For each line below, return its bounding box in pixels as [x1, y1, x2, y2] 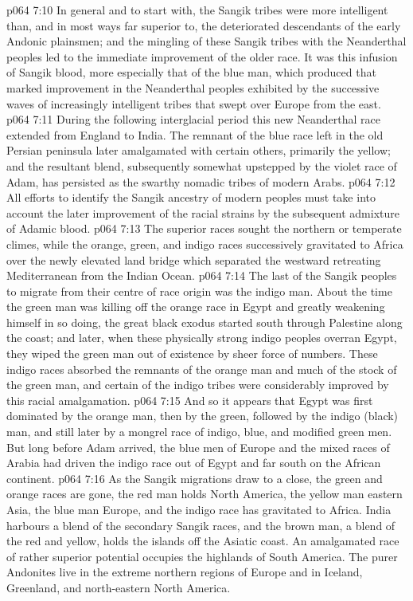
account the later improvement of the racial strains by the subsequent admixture [6, 204, 399, 221]
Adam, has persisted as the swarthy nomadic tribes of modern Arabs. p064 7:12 [6, 173, 395, 190]
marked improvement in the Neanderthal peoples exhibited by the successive [6, 79, 380, 96]
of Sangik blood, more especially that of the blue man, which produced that [6, 64, 376, 81]
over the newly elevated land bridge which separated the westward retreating [6, 251, 381, 268]
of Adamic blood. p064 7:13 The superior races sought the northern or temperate [6, 220, 402, 237]
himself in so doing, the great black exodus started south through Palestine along [6, 313, 403, 330]
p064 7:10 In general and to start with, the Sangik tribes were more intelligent [6, 2, 388, 18]
